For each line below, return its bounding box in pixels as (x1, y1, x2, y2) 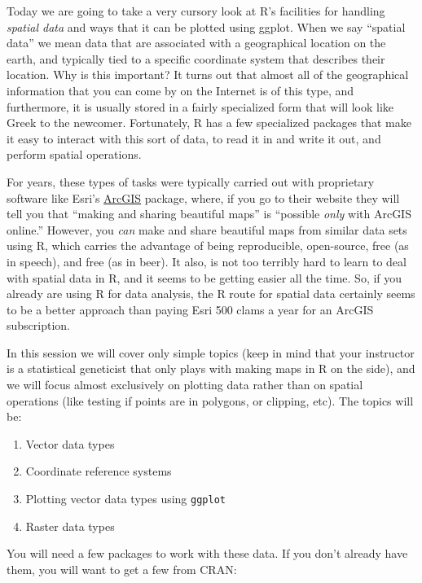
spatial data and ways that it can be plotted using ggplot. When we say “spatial (7, 18, 406, 35)
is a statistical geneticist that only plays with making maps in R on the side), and (7, 360, 415, 377)
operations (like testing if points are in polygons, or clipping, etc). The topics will (7, 392, 414, 409)
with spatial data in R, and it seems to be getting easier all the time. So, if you (7, 269, 402, 286)
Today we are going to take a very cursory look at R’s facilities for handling (7, 2, 385, 19)
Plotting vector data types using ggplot (25, 490, 226, 507)
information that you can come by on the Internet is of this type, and (7, 81, 354, 99)
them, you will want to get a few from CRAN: (7, 560, 237, 577)
